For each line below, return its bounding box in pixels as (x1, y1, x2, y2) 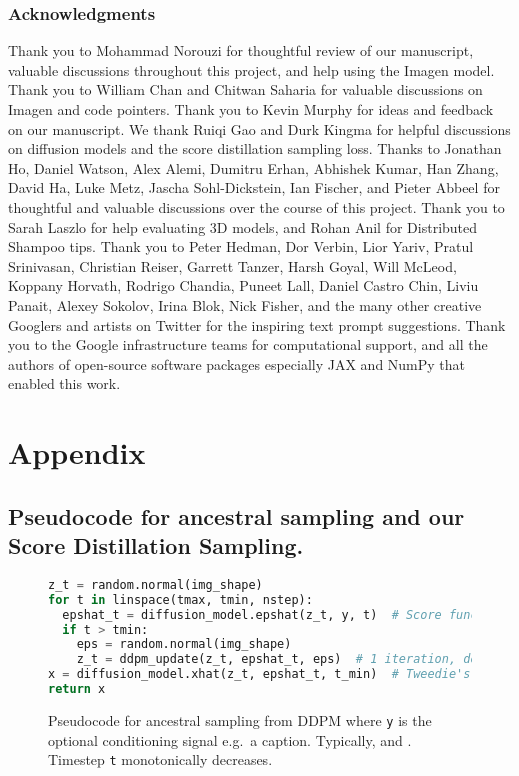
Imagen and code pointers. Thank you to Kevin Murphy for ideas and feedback (8, 99, 494, 119)
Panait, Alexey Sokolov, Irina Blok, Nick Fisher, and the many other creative (8, 294, 482, 315)
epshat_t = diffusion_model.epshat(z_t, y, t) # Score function (62, 607, 507, 622)
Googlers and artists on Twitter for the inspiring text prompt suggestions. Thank (8, 314, 506, 335)
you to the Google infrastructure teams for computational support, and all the (8, 334, 488, 355)
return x (48, 682, 106, 696)
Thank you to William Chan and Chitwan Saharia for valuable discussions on (8, 79, 483, 100)
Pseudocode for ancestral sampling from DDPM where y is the (48, 709, 432, 730)
